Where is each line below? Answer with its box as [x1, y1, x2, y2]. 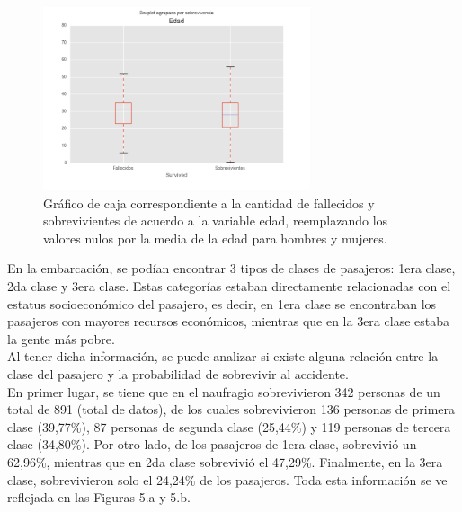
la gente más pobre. [7, 329, 115, 348]
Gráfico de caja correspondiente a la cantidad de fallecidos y [43, 193, 375, 212]
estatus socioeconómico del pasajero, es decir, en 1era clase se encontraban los [7, 294, 437, 313]
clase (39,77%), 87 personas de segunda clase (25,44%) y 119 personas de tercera [7, 417, 451, 436]
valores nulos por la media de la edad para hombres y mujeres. [43, 228, 387, 247]
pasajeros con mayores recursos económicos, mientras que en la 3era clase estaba [7, 312, 449, 331]
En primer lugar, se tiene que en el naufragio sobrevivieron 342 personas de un [7, 382, 440, 401]
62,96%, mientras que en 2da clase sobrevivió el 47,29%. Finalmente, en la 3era [7, 452, 443, 471]
